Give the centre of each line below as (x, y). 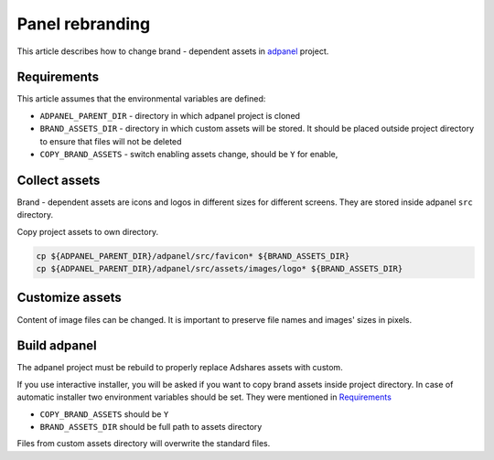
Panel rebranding (84, 24)
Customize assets (70, 298)
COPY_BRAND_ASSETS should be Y (104, 414)
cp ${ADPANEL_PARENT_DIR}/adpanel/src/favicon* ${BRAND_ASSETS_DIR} (193, 256)
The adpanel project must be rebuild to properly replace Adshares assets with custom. (180, 368)
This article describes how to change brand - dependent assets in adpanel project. (173, 51)
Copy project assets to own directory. (88, 231)
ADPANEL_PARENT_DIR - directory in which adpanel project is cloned (170, 115)
